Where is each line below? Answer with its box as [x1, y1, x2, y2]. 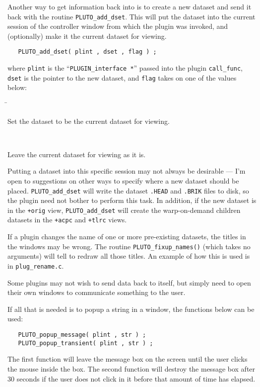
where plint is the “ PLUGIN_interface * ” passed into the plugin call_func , [7, 63, 243, 73]
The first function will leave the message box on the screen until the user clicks [7, 354, 248, 364]
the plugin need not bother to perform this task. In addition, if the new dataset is [7, 195, 257, 205]
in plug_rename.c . [7, 260, 64, 271]
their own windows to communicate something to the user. [7, 287, 186, 297]
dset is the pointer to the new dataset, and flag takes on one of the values [7, 72, 237, 83]
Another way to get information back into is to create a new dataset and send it [7, 1, 252, 11]
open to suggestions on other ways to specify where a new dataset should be [7, 175, 239, 186]
